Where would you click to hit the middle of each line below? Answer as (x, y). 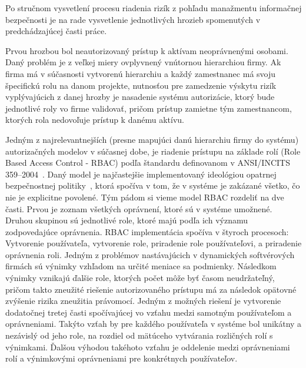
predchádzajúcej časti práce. (56, 31)
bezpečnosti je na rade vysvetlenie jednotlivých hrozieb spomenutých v (133, 19)
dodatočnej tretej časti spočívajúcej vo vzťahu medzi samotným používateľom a (149, 312)
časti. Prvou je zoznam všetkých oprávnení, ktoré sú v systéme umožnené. (139, 208)
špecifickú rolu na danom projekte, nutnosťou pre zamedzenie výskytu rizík (141, 85)
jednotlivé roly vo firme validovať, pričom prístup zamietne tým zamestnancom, (149, 108)
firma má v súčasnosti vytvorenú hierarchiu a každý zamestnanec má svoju (141, 73)
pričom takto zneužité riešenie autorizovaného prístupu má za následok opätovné (151, 289)
